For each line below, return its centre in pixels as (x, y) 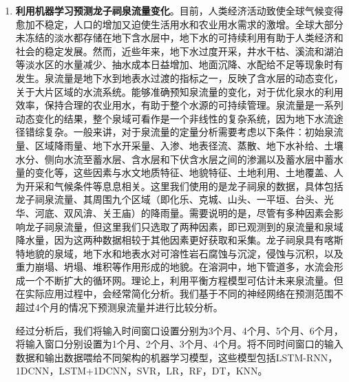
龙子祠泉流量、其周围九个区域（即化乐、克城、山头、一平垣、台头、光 (174, 199)
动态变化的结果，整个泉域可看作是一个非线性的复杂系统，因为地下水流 (174, 118)
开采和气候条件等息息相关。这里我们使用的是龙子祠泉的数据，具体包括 (184, 185)
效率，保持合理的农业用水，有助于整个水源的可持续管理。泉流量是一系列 (179, 105)
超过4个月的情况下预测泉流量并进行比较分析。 (119, 307)
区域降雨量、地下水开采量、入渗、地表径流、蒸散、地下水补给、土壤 (189, 145)
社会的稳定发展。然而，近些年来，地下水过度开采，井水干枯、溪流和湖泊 (179, 51)
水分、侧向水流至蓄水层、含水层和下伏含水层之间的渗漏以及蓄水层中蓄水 (179, 159)
